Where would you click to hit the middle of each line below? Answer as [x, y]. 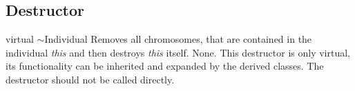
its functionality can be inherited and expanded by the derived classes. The [165, 66]
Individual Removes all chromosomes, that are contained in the [178, 39]
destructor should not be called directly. [90, 79]
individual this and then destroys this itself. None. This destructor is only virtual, [178, 52]
